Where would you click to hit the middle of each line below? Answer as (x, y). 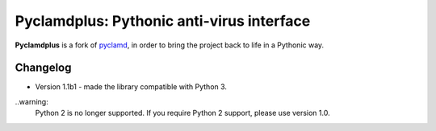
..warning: (31, 101)
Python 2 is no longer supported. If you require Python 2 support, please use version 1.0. (182, 113)
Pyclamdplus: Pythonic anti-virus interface (163, 21)
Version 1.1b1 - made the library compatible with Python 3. (131, 87)
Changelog (43, 68)
